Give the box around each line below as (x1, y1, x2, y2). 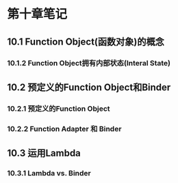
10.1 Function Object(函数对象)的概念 (7, 36, 164, 47)
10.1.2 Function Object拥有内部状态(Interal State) (7, 58, 171, 67)
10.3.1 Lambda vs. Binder (7, 169, 91, 178)
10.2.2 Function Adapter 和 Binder (7, 124, 122, 133)
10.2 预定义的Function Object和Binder (7, 81, 171, 93)
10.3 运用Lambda (7, 147, 81, 159)
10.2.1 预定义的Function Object (7, 104, 110, 114)
